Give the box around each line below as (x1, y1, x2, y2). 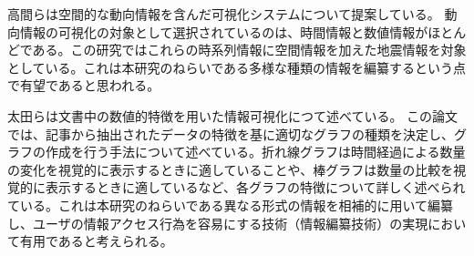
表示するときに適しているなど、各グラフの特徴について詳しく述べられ (45, 178, 466, 197)
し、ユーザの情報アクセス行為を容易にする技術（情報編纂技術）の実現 (7, 213, 428, 232)
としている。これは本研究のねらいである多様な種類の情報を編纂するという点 (7, 57, 467, 77)
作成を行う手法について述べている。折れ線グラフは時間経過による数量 (45, 142, 466, 161)
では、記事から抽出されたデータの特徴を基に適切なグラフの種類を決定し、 (7, 124, 454, 143)
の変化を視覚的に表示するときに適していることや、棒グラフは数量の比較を (7, 159, 454, 179)
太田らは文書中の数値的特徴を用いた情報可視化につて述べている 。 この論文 (7, 106, 459, 125)
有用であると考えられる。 (19, 231, 173, 251)
